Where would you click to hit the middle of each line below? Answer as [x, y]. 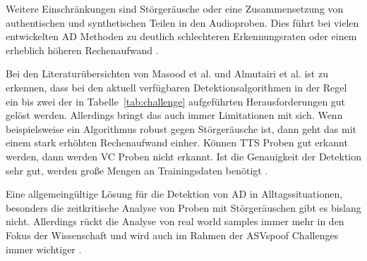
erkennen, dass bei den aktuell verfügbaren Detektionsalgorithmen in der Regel [176, 87]
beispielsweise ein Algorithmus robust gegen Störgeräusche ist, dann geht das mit [181, 128]
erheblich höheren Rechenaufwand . [82, 50]
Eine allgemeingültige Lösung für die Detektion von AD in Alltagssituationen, [174, 194]
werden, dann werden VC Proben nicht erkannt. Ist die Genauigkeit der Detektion [183, 156]
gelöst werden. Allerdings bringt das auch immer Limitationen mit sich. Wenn [174, 115]
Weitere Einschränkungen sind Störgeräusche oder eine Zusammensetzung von [175, 8]
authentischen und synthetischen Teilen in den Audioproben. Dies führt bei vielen [182, 22]
